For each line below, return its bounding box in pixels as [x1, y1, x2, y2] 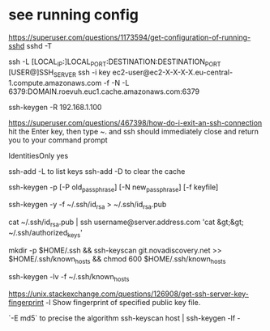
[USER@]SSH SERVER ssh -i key [8, 67, 111, 79]
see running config [8, 6, 139, 24]
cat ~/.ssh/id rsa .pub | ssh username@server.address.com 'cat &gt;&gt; [8, 217, 245, 228]
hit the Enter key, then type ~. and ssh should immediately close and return [8, 126, 259, 136]
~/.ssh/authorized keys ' [8, 227, 83, 240]
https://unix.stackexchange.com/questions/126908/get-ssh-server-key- [8, 289, 250, 299]
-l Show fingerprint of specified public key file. [45, 298, 201, 308]
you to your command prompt [8, 135, 108, 145]
